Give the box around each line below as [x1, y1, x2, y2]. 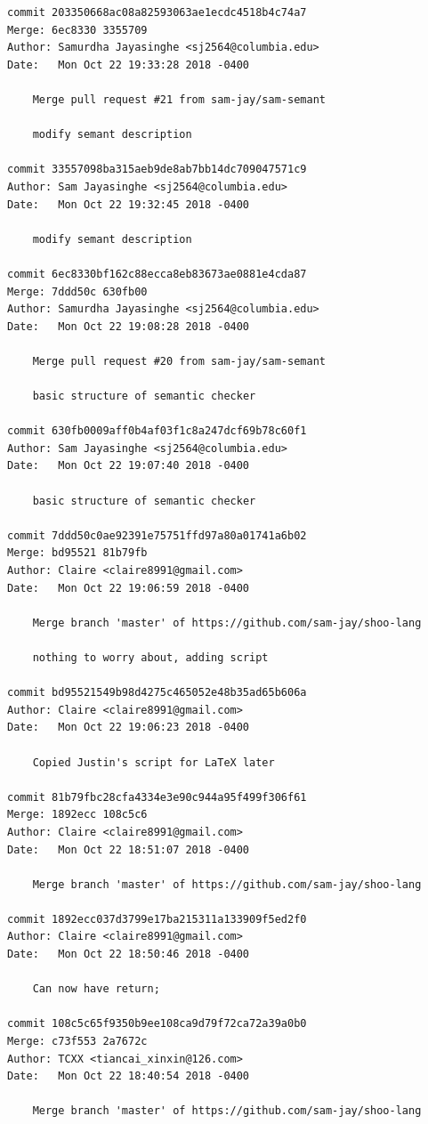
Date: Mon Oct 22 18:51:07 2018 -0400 [7, 843, 250, 856]
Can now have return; [32, 982, 160, 996]
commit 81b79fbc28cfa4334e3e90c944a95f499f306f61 [7, 790, 307, 804]
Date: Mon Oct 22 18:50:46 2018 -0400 [7, 948, 250, 961]
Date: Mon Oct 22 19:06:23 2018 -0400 [7, 721, 250, 734]
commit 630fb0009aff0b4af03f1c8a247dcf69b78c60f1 [7, 425, 307, 438]
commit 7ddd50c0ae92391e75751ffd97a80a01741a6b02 [7, 529, 307, 542]
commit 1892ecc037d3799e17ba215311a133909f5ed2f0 [7, 912, 307, 926]
